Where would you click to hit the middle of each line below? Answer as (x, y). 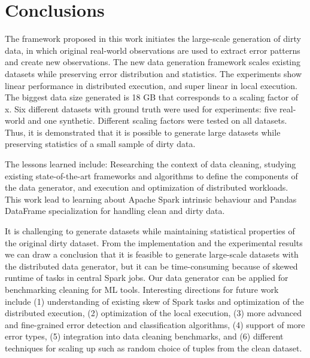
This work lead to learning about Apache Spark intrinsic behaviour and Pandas (151, 199)
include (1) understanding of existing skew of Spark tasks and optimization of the (154, 301)
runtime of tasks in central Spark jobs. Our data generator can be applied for (147, 278)
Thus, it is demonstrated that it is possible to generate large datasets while (143, 132)
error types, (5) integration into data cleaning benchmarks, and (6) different (144, 336)
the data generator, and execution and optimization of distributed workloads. (147, 187)
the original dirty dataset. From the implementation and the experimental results (154, 242)
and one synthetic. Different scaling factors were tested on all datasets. (157, 120)
